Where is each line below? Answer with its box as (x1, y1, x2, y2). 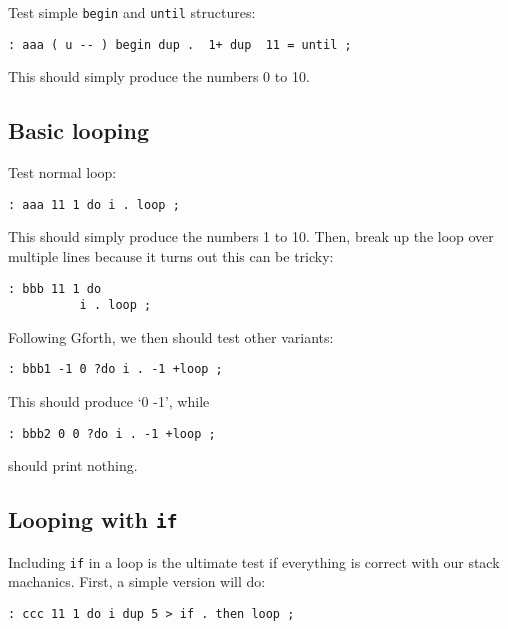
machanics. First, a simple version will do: (8, 571, 266, 592)
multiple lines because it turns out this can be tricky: (8, 245, 334, 266)
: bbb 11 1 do (8, 281, 102, 296)
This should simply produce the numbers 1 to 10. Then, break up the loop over (8, 226, 494, 247)
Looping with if (8, 504, 178, 535)
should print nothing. (8, 455, 138, 476)
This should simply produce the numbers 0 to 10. (8, 66, 310, 87)
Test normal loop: (8, 162, 117, 183)
